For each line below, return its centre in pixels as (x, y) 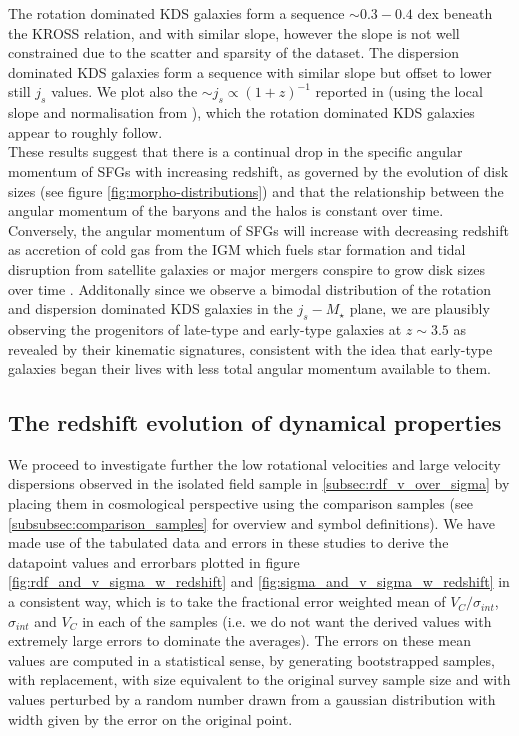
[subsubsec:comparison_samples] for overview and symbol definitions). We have (251, 522)
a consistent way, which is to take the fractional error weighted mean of (227, 601)
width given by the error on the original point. (150, 718)
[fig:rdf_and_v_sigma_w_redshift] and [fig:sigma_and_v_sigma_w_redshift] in (259, 581)
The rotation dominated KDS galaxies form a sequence (176, 13)
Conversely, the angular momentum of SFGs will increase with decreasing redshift (258, 229)
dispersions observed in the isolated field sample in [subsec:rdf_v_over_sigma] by (259, 483)
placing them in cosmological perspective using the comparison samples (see (240, 503)
